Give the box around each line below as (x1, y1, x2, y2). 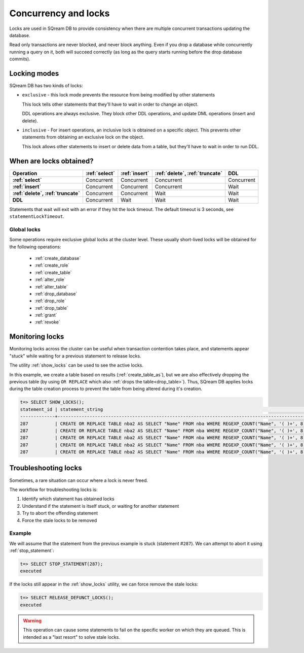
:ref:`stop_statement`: (9, 547, 54, 553)
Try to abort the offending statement (22, 510, 98, 516)
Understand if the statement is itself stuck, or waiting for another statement (22, 503, 179, 509)
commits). (9, 56, 30, 62)
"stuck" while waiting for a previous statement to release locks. (9, 353, 141, 359)
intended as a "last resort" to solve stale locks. (23, 634, 120, 640)
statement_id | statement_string (20, 406, 103, 412)
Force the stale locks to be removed (22, 517, 97, 523)
